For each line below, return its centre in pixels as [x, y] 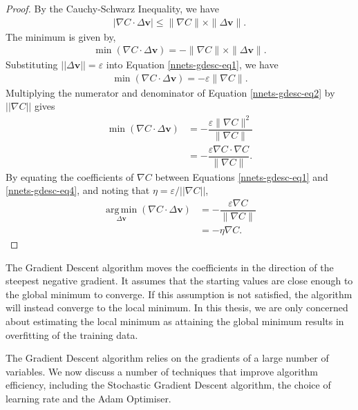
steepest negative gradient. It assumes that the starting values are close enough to [179, 281]
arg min [122, 210]
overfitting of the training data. [72, 334]
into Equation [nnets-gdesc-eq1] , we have [192, 65]
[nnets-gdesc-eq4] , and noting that [78, 190]
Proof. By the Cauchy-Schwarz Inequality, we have [112, 8]
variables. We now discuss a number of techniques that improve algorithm [162, 371]
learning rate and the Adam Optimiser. [88, 398]
